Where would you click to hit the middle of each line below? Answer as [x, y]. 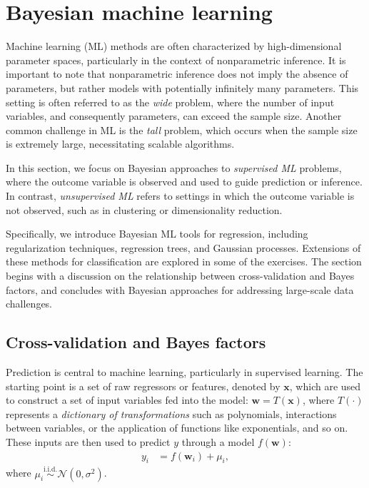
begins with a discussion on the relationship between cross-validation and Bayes [180, 276]
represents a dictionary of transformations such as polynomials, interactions [171, 413]
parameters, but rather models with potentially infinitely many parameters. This [182, 87]
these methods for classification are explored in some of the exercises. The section [184, 261]
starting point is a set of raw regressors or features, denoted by [143, 386]
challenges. [29, 304]
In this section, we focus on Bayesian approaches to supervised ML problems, [174, 167]
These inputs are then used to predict [88, 441]
